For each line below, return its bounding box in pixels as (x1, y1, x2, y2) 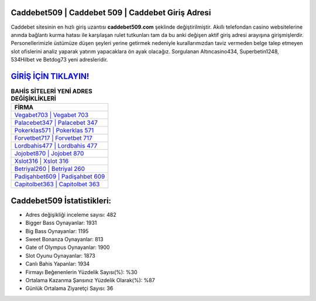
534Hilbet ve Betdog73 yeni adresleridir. (11, 56, 108, 63)
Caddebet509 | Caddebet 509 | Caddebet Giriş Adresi (11, 8, 211, 18)
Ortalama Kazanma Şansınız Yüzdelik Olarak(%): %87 (25, 277, 155, 283)
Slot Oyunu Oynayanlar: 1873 (25, 252, 96, 259)
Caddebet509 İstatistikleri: (11, 196, 111, 206)
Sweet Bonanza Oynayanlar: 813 (25, 236, 104, 243)
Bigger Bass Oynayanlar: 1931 (25, 220, 97, 227)
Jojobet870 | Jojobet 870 (14, 149, 84, 158)
